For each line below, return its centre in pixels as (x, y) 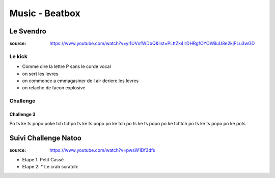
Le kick (18, 56)
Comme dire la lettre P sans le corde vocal (67, 66)
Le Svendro (28, 31)
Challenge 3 (22, 114)
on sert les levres (40, 74)
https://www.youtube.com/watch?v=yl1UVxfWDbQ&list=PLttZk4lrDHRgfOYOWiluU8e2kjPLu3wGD (152, 44)
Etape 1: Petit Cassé (43, 159)
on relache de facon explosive (54, 88)
